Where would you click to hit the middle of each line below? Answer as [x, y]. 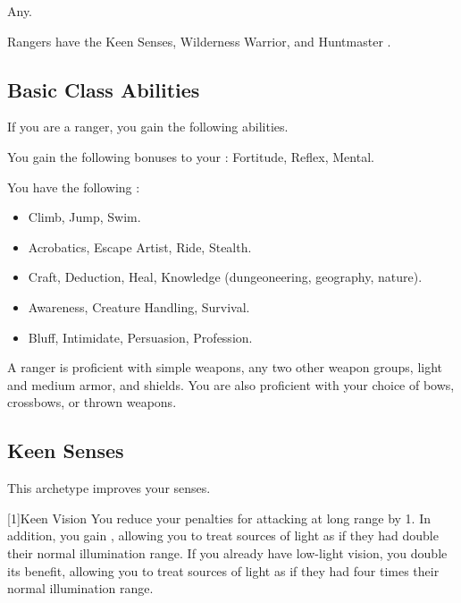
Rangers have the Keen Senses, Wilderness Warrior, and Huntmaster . [199, 41]
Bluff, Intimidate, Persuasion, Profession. [140, 337]
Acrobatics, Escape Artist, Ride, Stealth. [140, 246]
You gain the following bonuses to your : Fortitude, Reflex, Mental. [191, 156]
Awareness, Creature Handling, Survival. [139, 306]
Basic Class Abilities [104, 89]
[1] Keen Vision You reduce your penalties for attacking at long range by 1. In [219, 518]
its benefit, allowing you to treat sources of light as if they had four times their [223, 570]
